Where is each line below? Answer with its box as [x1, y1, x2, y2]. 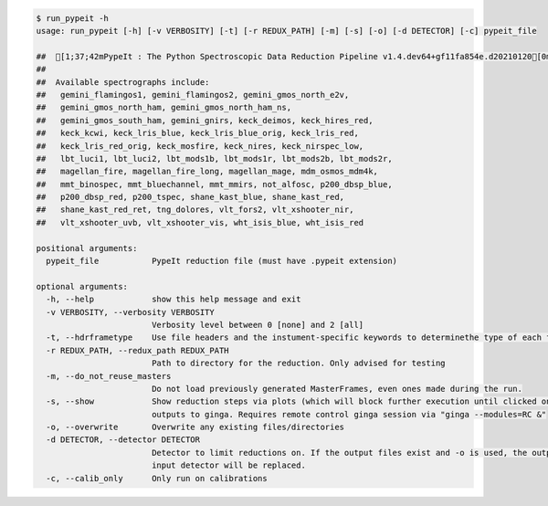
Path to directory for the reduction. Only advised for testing [151, 358, 447, 369]
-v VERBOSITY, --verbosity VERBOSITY [46, 307, 215, 317]
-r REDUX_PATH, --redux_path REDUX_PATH [46, 345, 229, 355]
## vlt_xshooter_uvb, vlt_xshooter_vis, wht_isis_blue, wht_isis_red [36, 217, 364, 227]
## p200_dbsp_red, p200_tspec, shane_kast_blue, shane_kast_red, [36, 192, 345, 203]
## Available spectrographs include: [36, 77, 210, 87]
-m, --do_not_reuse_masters [46, 371, 172, 381]
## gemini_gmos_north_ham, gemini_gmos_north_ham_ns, [36, 102, 292, 113]
